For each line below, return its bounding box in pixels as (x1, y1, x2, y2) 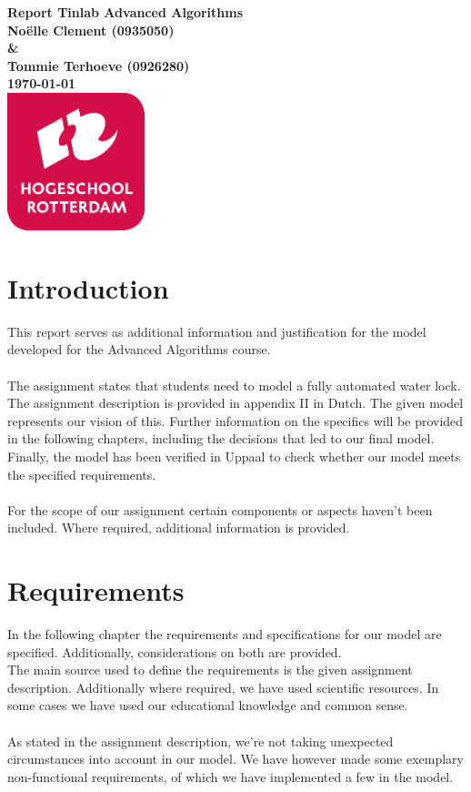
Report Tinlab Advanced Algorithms (7, 3, 244, 21)
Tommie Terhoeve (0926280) (7, 56, 190, 75)
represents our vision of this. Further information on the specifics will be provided (7, 411, 464, 430)
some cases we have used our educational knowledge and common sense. (7, 696, 408, 715)
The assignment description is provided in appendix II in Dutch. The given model (7, 393, 464, 412)
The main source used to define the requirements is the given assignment (7, 660, 413, 679)
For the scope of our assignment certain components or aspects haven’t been (7, 500, 433, 519)
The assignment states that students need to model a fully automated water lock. (7, 375, 461, 394)
